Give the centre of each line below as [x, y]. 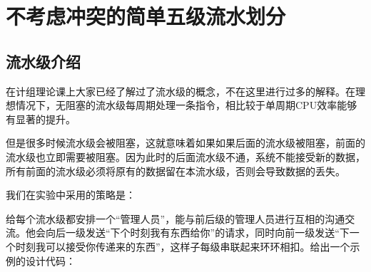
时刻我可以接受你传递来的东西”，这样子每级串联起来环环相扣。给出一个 [183, 246]
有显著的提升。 [41, 119]
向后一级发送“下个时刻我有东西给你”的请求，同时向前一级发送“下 [197, 232]
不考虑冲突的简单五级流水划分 [146, 16]
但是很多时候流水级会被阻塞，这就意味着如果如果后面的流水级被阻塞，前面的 [185, 143]
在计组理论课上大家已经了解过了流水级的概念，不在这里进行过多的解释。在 [181, 91]
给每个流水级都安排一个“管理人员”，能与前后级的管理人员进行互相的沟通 [176, 218]
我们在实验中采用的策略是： [71, 195]
